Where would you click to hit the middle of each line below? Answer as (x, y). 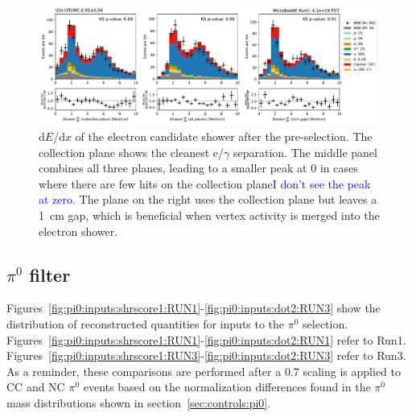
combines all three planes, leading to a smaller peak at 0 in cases (198, 168)
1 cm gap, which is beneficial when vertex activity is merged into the (209, 215)
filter (50, 274)
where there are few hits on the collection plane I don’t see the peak (205, 183)
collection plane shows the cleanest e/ (132, 152)
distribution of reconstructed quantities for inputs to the (146, 323)
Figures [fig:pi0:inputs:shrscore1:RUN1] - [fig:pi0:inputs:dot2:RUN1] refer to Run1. (206, 339)
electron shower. (78, 231)
